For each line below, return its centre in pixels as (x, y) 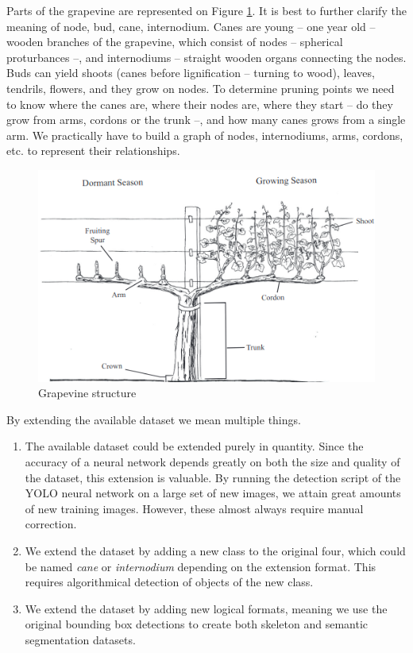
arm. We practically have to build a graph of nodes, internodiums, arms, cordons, (205, 135)
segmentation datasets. (80, 639)
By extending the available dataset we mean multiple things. (154, 419)
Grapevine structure (87, 393)
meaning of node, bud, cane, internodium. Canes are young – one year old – (191, 26)
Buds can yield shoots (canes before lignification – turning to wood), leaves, (191, 73)
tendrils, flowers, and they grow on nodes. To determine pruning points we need (201, 88)
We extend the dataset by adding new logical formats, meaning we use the (206, 608)
